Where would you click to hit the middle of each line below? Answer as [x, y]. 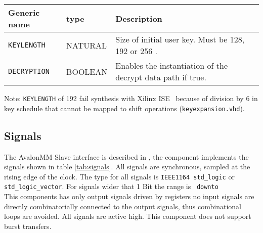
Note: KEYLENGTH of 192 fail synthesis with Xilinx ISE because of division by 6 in [131, 98]
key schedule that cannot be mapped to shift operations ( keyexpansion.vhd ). [124, 108]
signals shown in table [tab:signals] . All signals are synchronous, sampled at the [127, 167]
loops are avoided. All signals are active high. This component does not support [128, 216]
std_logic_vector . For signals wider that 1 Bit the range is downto [111, 186]
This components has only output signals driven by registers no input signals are [129, 196]
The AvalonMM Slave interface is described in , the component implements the [126, 156]
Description [139, 18]
